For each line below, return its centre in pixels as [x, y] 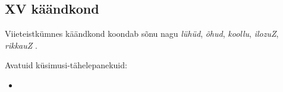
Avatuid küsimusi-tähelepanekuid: [66, 65]
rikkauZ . [21, 45]
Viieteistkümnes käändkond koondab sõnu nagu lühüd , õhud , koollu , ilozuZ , [142, 34]
